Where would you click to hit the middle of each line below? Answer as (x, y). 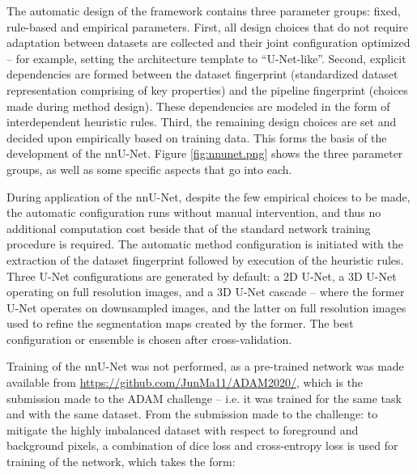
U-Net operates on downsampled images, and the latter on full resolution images (206, 307)
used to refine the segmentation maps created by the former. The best (180, 323)
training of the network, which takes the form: (121, 462)
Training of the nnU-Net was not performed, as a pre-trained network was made (205, 366)
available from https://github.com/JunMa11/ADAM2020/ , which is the (185, 382)
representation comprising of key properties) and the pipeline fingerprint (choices (207, 89)
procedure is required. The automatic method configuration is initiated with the (205, 244)
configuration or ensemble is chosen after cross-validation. (149, 339)
